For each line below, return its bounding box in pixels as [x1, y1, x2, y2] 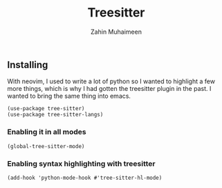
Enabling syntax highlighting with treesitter [7, 158, 156, 168]
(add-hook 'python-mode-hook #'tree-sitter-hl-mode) [7, 174, 163, 181]
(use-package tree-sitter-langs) [7, 112, 104, 118]
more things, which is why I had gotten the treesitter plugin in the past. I [7, 85, 212, 93]
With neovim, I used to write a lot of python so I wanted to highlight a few [7, 77, 216, 85]
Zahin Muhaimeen [91, 28, 142, 36]
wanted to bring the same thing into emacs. [7, 92, 131, 101]
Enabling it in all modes [7, 127, 86, 137]
